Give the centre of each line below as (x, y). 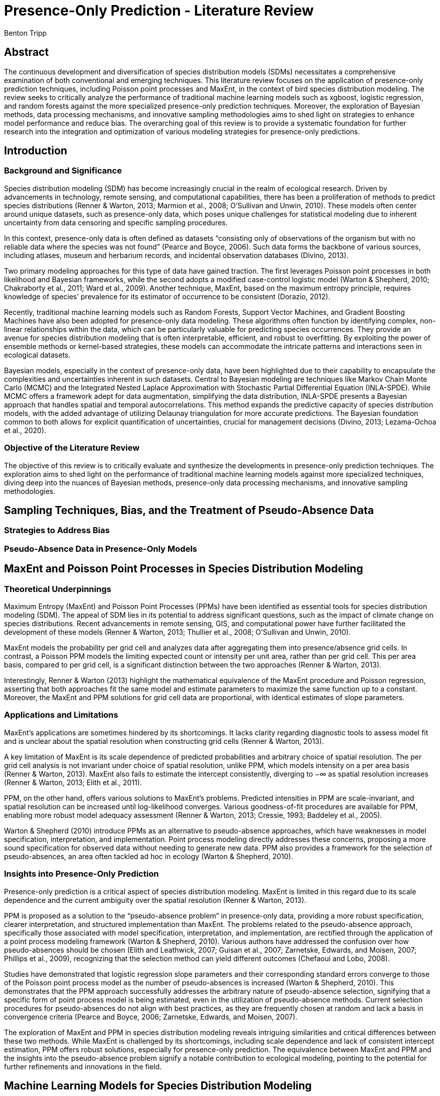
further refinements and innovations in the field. (83, 1066)
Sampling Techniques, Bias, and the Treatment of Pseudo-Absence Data (189, 510)
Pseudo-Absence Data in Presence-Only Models (101, 549)
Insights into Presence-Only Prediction (81, 874)
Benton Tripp (25, 33)
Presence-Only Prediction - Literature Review (159, 11)
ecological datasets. (37, 355)
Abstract (26, 52)
